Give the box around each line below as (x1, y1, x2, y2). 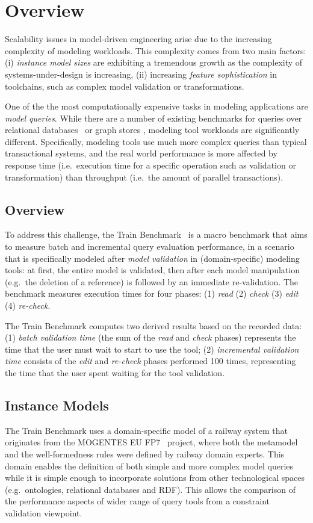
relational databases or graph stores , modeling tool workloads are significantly (5, 123, 300, 136)
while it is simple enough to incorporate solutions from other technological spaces (5, 471, 305, 484)
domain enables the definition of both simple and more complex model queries (5, 459, 294, 472)
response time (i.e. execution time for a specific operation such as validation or (5, 159, 296, 172)
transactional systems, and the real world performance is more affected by (5, 147, 277, 159)
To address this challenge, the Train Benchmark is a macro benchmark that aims (5, 228, 308, 241)
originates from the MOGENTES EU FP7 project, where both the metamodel (5, 436, 298, 448)
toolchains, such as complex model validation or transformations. (5, 79, 244, 92)
